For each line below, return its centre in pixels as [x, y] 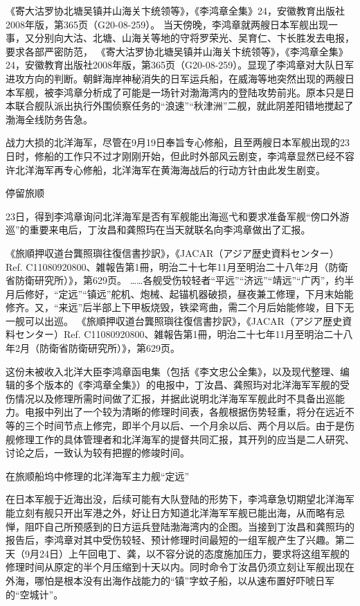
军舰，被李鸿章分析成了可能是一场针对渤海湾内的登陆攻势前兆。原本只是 [180, 92]
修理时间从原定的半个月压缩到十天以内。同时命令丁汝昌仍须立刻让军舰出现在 [180, 567]
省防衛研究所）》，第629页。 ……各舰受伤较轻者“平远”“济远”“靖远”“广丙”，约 [175, 280]
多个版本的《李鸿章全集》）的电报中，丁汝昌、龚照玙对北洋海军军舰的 [182, 385]
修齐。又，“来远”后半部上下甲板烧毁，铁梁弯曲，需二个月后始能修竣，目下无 [180, 307]
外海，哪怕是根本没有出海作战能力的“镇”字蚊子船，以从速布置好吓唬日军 [170, 580]
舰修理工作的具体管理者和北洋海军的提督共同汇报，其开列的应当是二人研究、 [180, 439]
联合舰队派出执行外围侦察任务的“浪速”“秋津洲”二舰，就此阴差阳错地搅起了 [184, 106]
